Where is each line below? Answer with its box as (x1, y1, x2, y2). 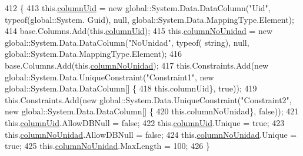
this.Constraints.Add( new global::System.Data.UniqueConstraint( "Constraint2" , (5, 93, 292, 106)
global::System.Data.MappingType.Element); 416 (5, 48, 182, 60)
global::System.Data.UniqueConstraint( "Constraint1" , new (5, 70, 214, 83)
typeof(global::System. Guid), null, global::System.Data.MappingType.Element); (5, 13, 294, 25)
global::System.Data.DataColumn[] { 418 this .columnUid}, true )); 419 (5, 82, 257, 94)
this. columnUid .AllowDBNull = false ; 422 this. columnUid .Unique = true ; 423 (5, 116, 285, 128)
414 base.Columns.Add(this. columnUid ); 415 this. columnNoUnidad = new (5, 25, 272, 37)
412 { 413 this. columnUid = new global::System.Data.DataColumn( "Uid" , (5, 2, 271, 13)
